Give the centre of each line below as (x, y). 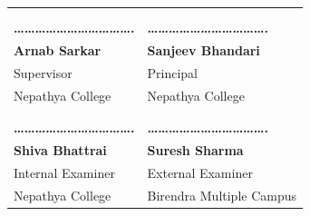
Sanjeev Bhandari (203, 50)
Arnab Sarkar (58, 50)
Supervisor (43, 72)
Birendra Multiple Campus (222, 195)
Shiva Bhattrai (60, 149)
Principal (173, 72)
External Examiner (200, 172)
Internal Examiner (64, 172)
